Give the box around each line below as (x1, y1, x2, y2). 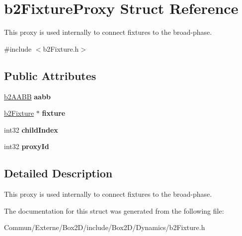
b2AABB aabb (4, 91, 51, 101)
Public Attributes (4, 68, 96, 83)
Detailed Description (4, 165, 113, 181)
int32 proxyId (4, 141, 49, 152)
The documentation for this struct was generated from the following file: (4, 205, 224, 216)
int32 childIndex (4, 124, 58, 135)
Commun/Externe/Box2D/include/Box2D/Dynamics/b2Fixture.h (4, 222, 205, 233)
